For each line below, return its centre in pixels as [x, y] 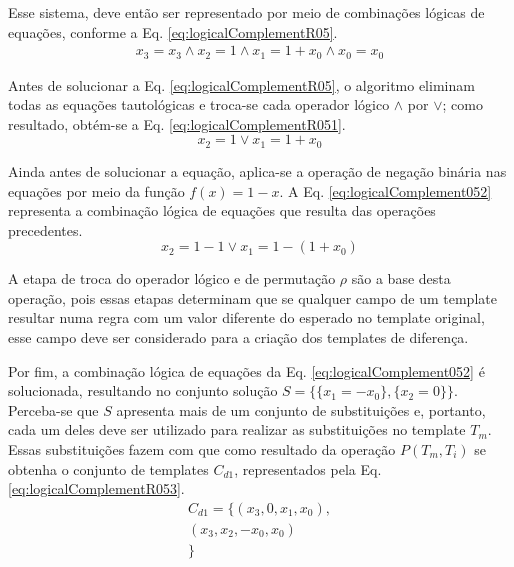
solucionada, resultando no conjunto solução [143, 390]
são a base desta [401, 278]
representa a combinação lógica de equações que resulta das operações [222, 210]
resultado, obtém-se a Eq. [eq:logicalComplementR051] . [177, 123]
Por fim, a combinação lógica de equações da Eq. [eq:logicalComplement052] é [246, 370]
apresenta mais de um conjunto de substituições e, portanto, [301, 409]
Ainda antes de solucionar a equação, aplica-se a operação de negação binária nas [257, 170]
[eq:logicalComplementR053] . [96, 488]
